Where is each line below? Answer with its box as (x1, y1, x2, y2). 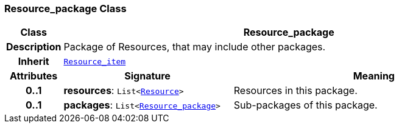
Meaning (353, 70, 395, 83)
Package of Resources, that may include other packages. (63, 41, 326, 53)
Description (6, 41, 62, 53)
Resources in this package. (233, 84, 358, 97)
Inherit (18, 55, 49, 68)
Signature (124, 70, 171, 83)
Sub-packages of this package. (233, 99, 378, 112)
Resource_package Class (4, 2, 127, 15)
